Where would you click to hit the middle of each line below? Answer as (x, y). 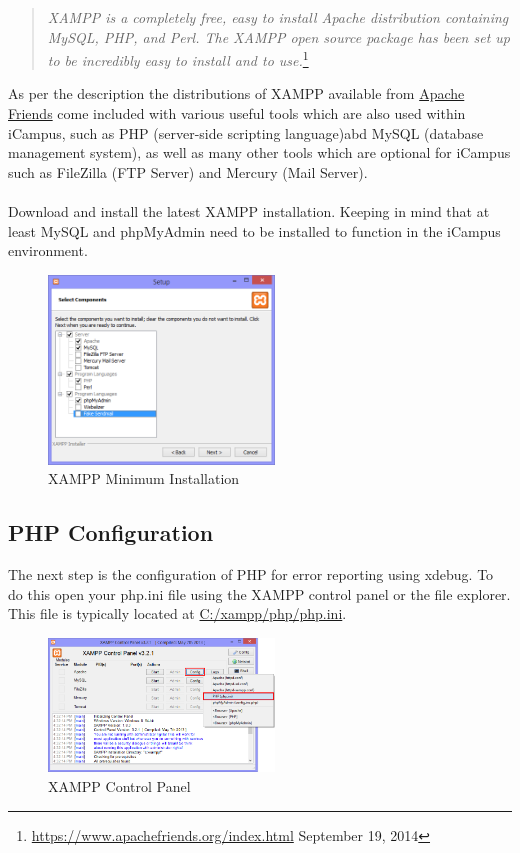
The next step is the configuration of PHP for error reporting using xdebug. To (251, 574)
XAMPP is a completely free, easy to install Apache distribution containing (278, 17)
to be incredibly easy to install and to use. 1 (178, 58)
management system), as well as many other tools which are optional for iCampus (259, 152)
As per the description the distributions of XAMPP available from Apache (236, 93)
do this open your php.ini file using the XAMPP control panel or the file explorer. (259, 593)
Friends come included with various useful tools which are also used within (237, 113)
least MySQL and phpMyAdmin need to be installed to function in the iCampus (254, 230)
